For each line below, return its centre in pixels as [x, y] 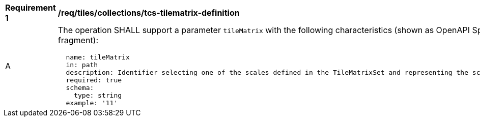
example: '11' [92, 103]
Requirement [31, 8]
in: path [82, 65]
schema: [80, 88]
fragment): [78, 40]
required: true [94, 80]
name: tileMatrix [98, 57]
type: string [98, 95]
